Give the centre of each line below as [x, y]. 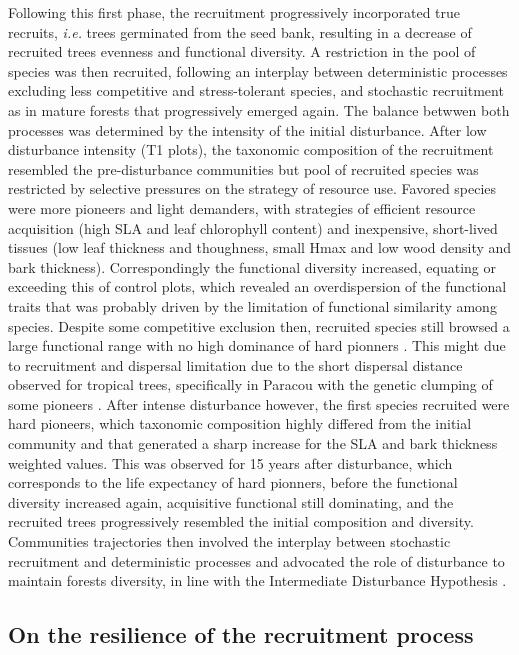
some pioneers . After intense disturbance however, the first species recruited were [259, 403]
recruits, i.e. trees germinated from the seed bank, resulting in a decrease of [240, 31]
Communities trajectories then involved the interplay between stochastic [229, 541]
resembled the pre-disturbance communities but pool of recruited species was [243, 168]
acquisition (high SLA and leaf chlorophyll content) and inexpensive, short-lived [253, 227]
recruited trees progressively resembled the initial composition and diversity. [241, 521]
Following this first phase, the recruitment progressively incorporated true [234, 12]
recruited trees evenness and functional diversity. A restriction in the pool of [242, 51]
